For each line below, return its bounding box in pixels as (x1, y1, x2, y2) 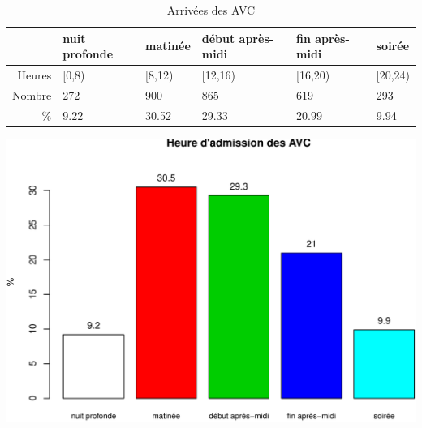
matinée (145, 37, 191, 54)
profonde (62, 45, 114, 62)
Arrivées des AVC (166, 2, 256, 18)
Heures (17, 66, 52, 83)
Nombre (12, 86, 52, 103)
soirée (376, 37, 410, 54)
